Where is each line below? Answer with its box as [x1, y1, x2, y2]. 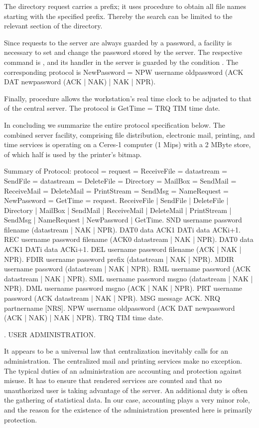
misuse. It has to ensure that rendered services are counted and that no [4, 375, 222, 386]
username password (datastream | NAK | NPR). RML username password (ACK [4, 263, 251, 274]
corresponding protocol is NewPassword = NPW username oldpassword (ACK [4, 66, 244, 77]
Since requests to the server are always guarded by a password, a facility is [4, 37, 232, 47]
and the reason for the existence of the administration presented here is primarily [4, 404, 253, 415]
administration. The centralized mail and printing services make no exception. [4, 356, 242, 366]
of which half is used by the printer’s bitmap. [4, 149, 142, 159]
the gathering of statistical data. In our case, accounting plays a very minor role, [4, 395, 250, 405]
